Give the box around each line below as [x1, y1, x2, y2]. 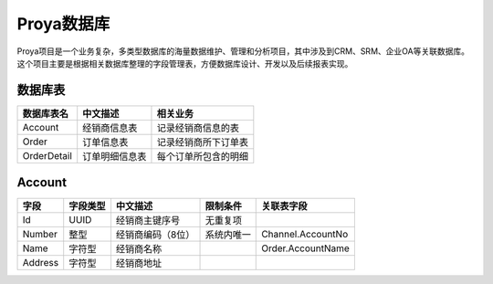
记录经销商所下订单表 [156, 135, 249, 148]
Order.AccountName [261, 242, 351, 255]
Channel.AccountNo [261, 228, 349, 241]
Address [22, 257, 59, 269]
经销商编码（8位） [115, 228, 195, 241]
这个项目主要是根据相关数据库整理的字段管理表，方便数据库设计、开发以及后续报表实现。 [16, 58, 353, 68]
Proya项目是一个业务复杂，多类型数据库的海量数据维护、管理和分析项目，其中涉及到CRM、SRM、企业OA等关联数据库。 [16, 46, 470, 57]
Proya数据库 [16, 14, 110, 34]
